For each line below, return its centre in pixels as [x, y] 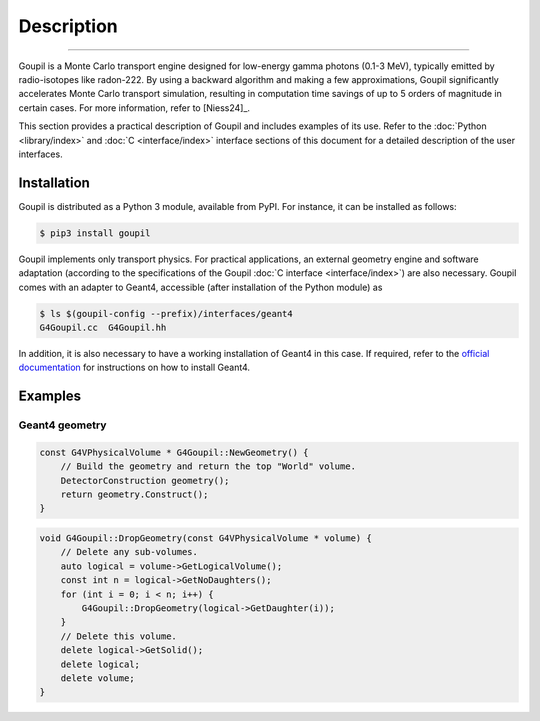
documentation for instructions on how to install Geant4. [134, 367]
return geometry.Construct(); [134, 494]
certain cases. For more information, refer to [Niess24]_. [134, 107]
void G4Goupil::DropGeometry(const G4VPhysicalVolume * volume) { [205, 538]
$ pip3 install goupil [95, 233]
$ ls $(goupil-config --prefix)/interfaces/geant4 [166, 313]
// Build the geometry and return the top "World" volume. [208, 466]
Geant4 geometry [62, 425]
